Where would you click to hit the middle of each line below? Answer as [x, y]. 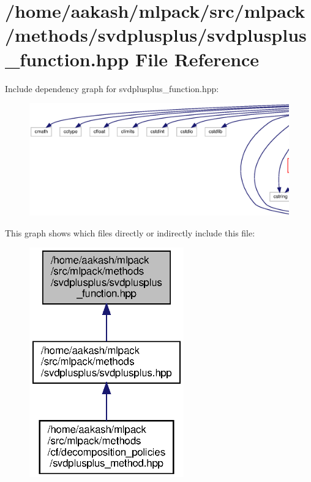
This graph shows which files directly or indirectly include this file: [130, 232]
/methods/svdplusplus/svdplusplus [156, 35]
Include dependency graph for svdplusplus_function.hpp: [112, 88]
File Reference [197, 59]
